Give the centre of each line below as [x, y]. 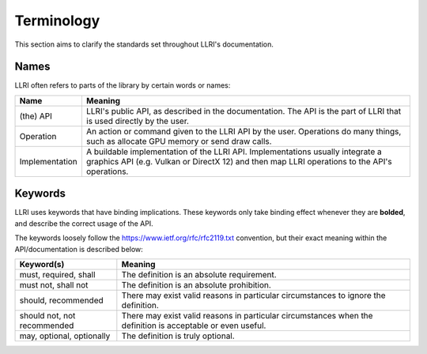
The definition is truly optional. [178, 336]
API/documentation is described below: [79, 249]
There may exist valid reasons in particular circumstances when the [247, 315]
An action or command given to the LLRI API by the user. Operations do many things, [244, 131]
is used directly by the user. [138, 121]
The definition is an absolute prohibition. [196, 284]
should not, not [47, 315]
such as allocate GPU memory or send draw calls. [179, 141]
